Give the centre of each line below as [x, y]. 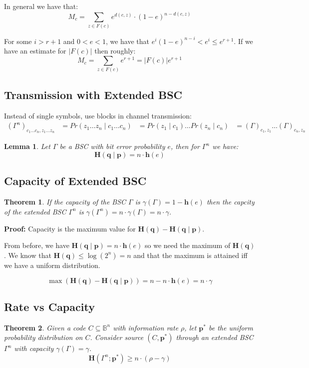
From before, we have [37, 245]
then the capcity [230, 202]
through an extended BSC [215, 337]
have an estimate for [35, 51]
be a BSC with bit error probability [112, 146]
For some [18, 41]
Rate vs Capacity [49, 306]
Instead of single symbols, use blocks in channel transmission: [98, 115]
